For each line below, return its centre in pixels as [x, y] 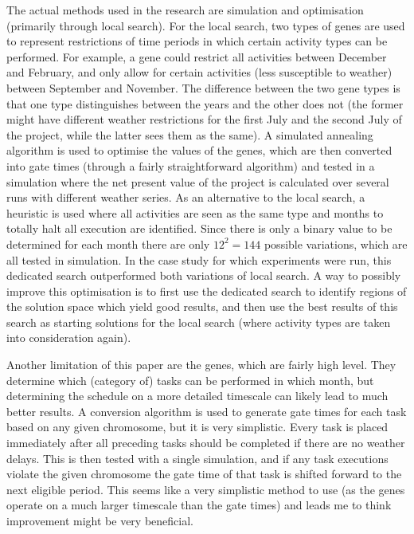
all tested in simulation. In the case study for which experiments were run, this [199, 259]
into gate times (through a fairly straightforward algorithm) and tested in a [191, 165]
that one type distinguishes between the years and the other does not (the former [205, 103]
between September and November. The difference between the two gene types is [203, 87]
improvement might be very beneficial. [100, 520]
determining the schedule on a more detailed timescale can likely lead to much [197, 396]
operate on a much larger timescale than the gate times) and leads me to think [199, 505]
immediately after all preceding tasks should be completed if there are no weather [206, 443]
